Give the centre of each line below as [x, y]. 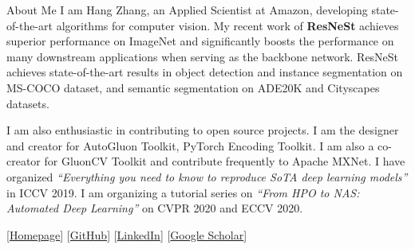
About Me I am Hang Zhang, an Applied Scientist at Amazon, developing [187, 10]
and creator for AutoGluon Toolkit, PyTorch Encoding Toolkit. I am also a [190, 145]
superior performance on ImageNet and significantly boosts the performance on [200, 41]
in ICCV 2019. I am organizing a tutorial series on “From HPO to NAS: [183, 192]
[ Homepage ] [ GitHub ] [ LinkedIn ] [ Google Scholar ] [127, 234]
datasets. [28, 103]
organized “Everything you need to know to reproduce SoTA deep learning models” [207, 176]
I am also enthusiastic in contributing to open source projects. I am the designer [203, 130]
